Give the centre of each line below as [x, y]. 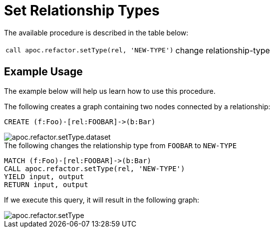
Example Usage [43, 72]
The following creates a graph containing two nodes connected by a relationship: [137, 106]
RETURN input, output [46, 184]
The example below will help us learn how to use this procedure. [110, 91]
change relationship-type [223, 50]
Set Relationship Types [82, 10]
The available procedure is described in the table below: [96, 32]
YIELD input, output [44, 176]
